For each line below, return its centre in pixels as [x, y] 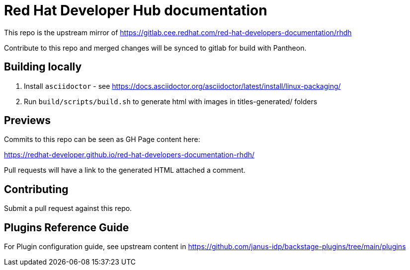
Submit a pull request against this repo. [68, 208]
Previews [27, 121]
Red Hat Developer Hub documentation [136, 10]
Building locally [43, 67]
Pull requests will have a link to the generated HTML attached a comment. [125, 170]
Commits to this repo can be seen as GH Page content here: [102, 139]
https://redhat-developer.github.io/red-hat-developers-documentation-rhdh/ [129, 155]
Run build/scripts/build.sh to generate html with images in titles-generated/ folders [171, 101]
